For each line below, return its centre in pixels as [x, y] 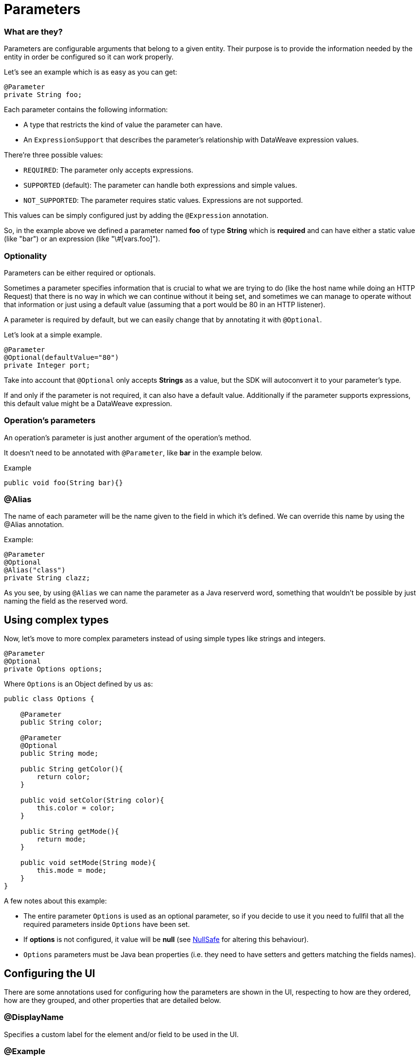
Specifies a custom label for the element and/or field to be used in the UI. [121, 1034]
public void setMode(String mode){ [88, 863]
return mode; [61, 839]
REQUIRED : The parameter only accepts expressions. [108, 170]
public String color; [61, 722]
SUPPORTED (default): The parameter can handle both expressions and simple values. [160, 185]
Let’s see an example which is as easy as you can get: [91, 72]
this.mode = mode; [72, 871]
